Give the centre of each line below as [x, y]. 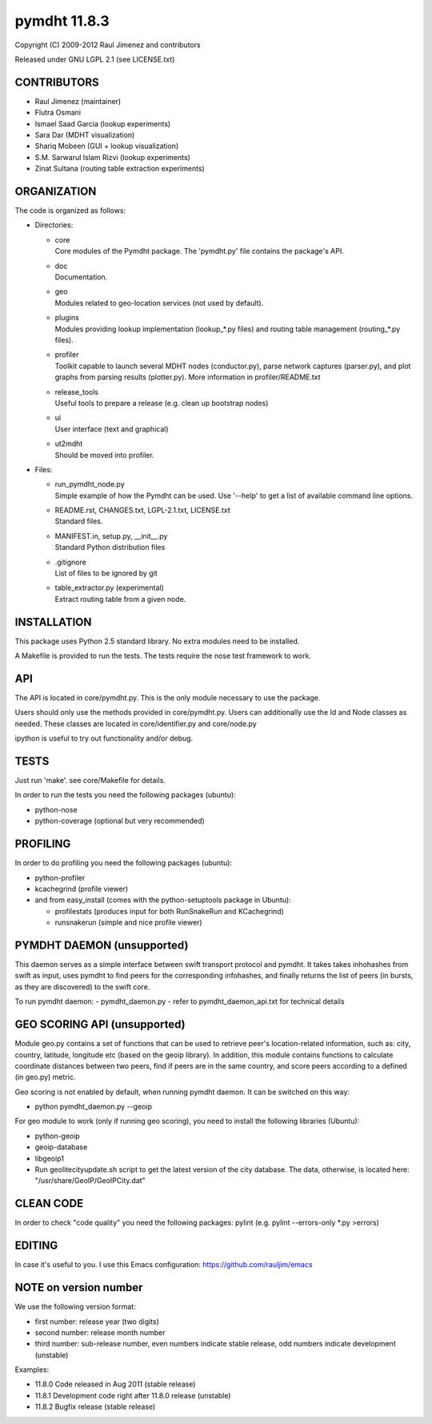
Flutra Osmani [58, 113]
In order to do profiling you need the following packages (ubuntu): [123, 863]
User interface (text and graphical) [112, 429]
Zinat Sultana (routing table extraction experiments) [120, 169]
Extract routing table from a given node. [120, 599]
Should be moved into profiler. [105, 455]
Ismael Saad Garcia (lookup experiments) [103, 123]
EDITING [36, 1246]
